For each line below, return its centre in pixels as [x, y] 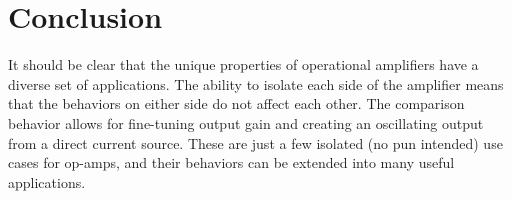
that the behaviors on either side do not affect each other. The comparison [236, 103]
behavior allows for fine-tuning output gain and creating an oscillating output [246, 122]
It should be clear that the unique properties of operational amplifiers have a [243, 64]
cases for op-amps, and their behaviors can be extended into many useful [231, 162]
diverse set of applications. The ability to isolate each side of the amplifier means [256, 83]
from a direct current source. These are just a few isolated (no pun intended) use [255, 142]
